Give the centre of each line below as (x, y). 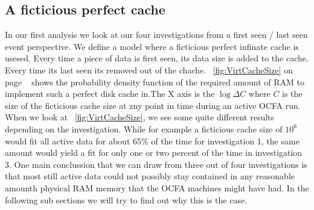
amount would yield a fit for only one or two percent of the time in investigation (154, 153)
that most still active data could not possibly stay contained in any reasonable (150, 176)
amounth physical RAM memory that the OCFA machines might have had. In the (157, 187)
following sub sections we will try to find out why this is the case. (126, 199)
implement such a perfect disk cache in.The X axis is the (110, 94)
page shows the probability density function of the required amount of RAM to (155, 82)
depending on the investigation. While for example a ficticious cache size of (144, 128)
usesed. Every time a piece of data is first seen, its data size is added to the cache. (157, 58)
